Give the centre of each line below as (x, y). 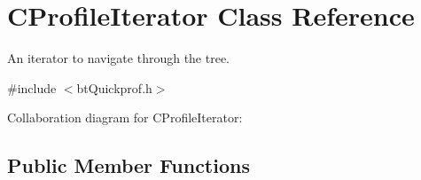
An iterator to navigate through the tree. (119, 58)
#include (32, 87)
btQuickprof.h (114, 87)
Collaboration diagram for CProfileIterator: (125, 117)
